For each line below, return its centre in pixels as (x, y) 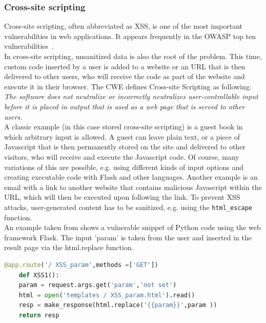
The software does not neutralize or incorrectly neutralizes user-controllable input (131, 96)
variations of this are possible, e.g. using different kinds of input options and (124, 167)
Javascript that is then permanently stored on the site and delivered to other (125, 147)
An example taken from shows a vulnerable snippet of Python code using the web (132, 227)
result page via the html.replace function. (69, 247)
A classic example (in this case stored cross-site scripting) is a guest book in (124, 127)
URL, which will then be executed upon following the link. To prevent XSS (122, 197)
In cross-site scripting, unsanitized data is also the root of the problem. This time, (133, 56)
